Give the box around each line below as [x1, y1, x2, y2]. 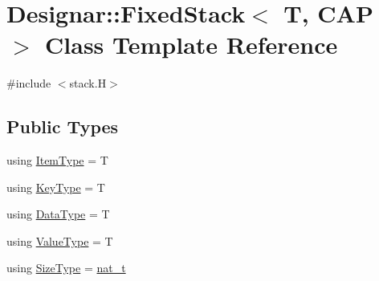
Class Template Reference [45, 28, 338, 61]
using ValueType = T [6, 232, 113, 249]
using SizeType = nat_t [6, 259, 126, 276]
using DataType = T [6, 206, 110, 222]
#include [6, 75, 51, 92]
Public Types [6, 114, 119, 139]
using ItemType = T [6, 152, 108, 169]
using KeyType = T [6, 178, 105, 195]
